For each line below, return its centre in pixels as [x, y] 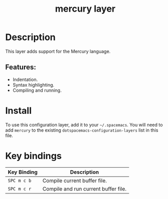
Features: [21, 67]
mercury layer [85, 9]
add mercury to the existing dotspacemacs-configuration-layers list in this [82, 130]
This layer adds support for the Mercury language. [58, 51]
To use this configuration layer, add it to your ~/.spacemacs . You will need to [84, 125]
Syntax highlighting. [33, 85]
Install [19, 111]
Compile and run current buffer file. [85, 189]
